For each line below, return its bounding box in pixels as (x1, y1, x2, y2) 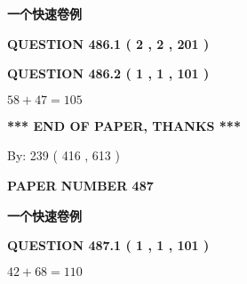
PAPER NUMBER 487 (7, 175, 154, 194)
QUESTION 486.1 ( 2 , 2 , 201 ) (7, 34, 210, 53)
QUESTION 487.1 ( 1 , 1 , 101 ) (7, 236, 210, 255)
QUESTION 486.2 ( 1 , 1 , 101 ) (7, 64, 210, 83)
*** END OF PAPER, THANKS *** (7, 116, 241, 134)
